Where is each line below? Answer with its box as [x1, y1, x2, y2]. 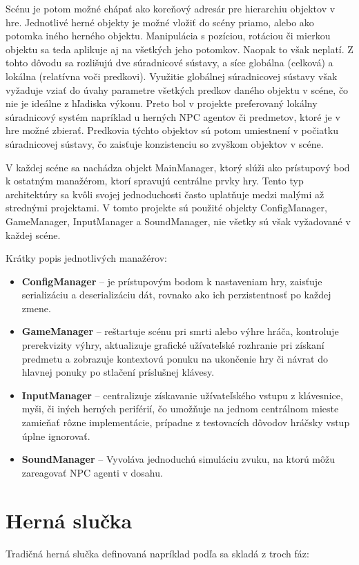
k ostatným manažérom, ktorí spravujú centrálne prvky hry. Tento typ [6, 173, 304, 188]
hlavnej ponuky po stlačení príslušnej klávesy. [21, 365, 215, 379]
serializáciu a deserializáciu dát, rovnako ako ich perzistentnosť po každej [21, 287, 331, 302]
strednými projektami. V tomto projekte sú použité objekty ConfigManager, [6, 200, 327, 215]
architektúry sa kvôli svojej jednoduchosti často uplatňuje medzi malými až [6, 186, 324, 201]
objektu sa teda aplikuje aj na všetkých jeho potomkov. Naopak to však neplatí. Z [6, 41, 353, 56]
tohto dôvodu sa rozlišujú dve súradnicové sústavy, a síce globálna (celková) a [6, 55, 333, 70]
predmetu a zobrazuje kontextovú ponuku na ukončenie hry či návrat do [21, 351, 328, 365]
